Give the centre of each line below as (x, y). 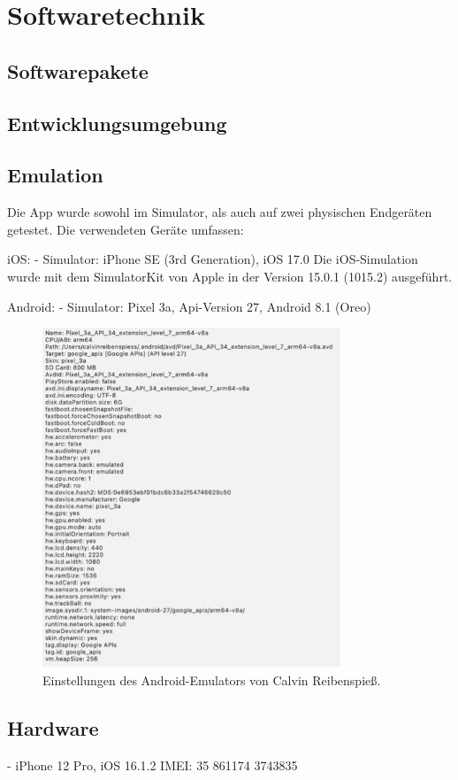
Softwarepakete (78, 70)
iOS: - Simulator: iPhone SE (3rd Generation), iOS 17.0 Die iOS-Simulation (213, 259)
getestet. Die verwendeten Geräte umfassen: (126, 229)
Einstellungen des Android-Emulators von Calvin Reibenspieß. (212, 680)
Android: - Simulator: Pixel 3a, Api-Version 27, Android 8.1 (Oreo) (189, 306)
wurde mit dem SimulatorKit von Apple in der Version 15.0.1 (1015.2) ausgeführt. (230, 276)
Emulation (55, 175)
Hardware (53, 728)
